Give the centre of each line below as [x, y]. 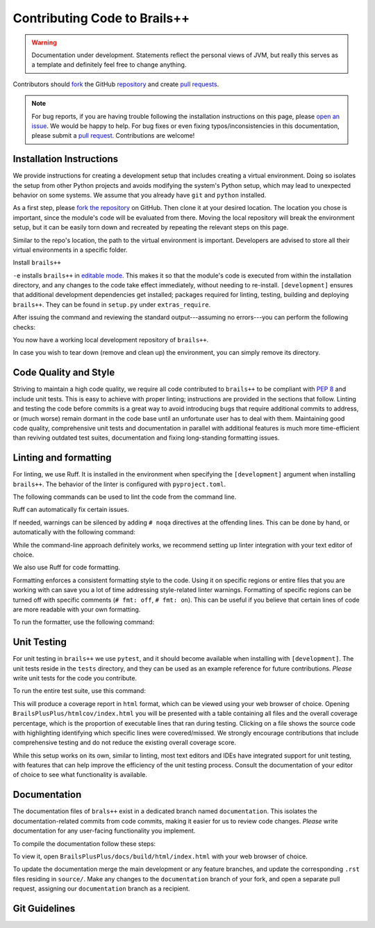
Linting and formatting [62, 458]
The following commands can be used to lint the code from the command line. [125, 497]
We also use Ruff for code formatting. [67, 568]
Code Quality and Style [64, 373]
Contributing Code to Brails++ [101, 18]
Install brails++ [37, 263]
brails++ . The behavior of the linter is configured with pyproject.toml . [119, 484]
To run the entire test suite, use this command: [79, 691]
